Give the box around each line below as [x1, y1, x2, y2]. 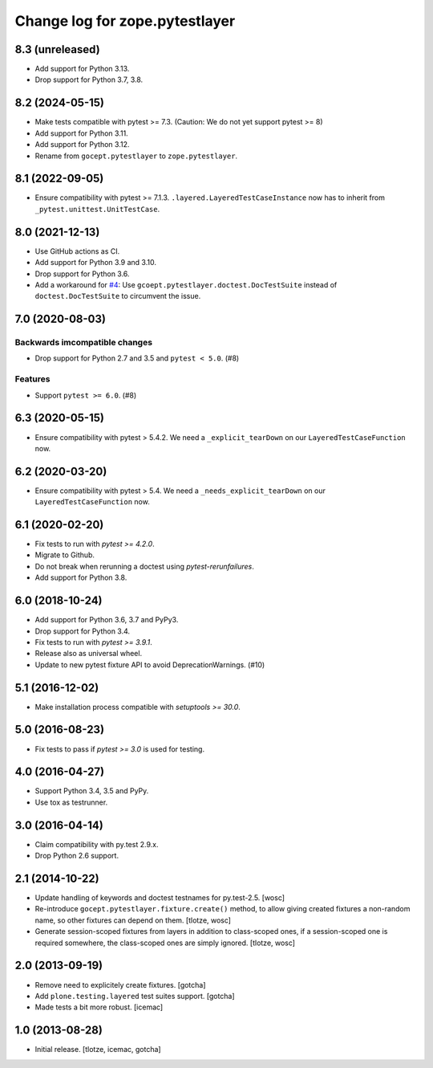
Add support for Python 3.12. [34, 140, 130, 149]
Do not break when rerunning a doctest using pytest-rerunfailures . [34, 561, 254, 571]
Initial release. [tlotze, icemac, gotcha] [34, 1045, 161, 1054]
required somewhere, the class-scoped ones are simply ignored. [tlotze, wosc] [34, 938, 296, 948]
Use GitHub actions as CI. [34, 246, 120, 256]
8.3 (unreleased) [14, 43, 100, 56]
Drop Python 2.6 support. [34, 851, 119, 861]
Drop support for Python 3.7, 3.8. [34, 75, 144, 84]
